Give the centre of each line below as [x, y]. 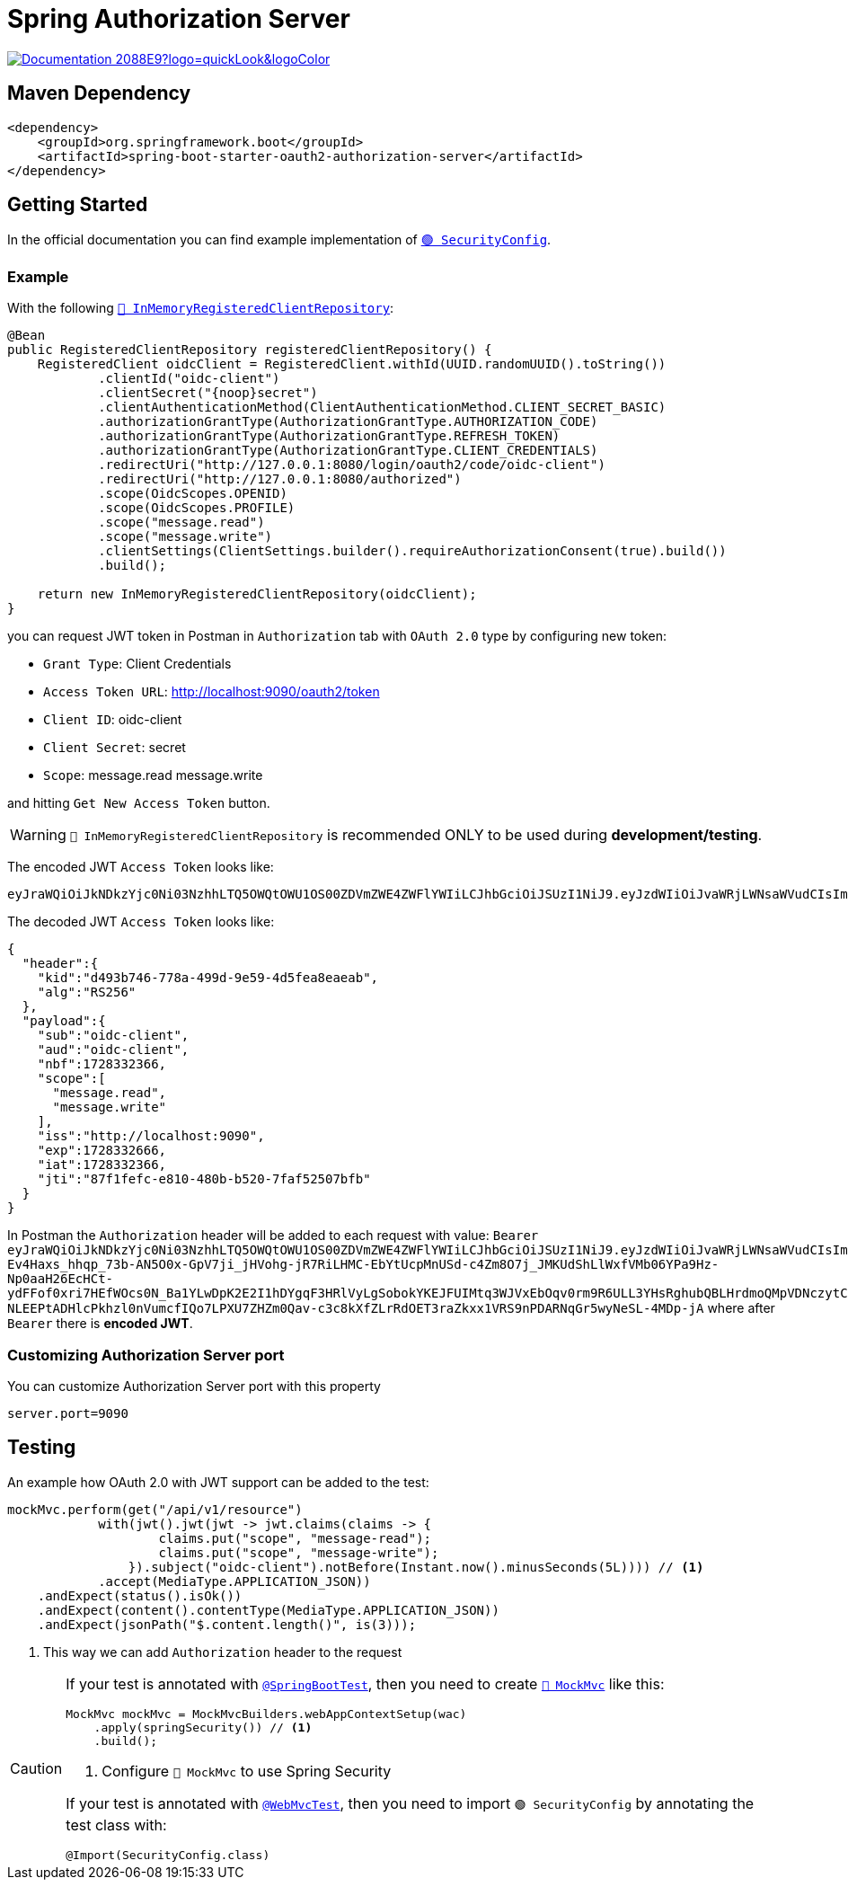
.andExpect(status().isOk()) [140, 1595]
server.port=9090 [68, 1413]
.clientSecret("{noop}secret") [208, 393]
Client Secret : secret [115, 748]
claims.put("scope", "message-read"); [295, 1538]
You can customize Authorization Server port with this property [194, 1386]
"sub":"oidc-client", [113, 1036]
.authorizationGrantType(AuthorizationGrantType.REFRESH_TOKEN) [329, 436]
